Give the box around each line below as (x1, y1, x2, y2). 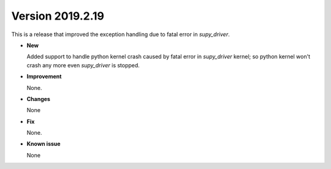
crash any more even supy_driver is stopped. (26, 61, 140, 69)
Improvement (26, 73, 62, 80)
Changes (26, 95, 50, 102)
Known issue (26, 140, 61, 148)
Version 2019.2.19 (11, 9, 104, 23)
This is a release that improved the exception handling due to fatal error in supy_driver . (11, 31, 230, 38)
